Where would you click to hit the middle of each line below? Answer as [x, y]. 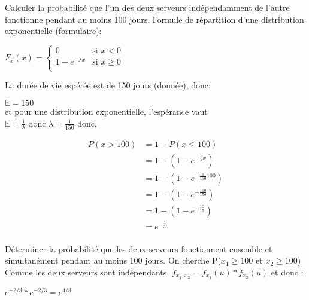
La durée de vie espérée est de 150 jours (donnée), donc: [108, 85]
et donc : [287, 272]
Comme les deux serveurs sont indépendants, [87, 272]
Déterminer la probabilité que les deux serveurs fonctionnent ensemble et [139, 248]
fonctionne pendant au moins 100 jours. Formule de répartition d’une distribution [154, 19]
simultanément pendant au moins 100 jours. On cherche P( [113, 260]
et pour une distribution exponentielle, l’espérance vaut [106, 111]
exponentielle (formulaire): [53, 31]
